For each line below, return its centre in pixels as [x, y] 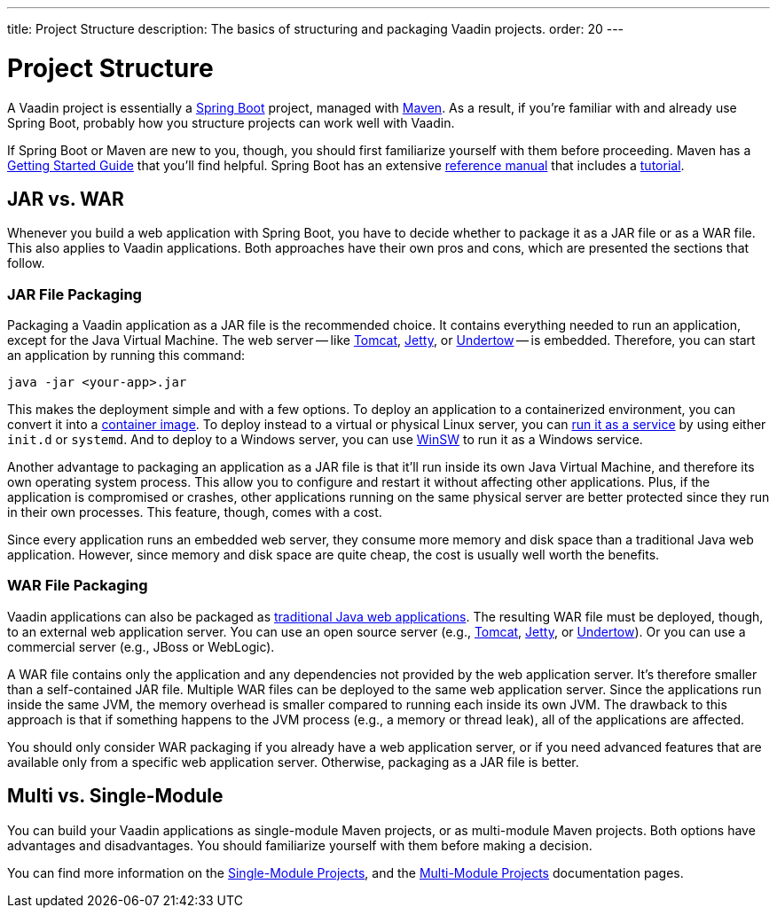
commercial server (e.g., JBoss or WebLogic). [141, 646]
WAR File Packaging [78, 586]
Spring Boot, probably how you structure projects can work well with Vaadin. [231, 122]
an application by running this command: [126, 356]
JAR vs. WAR [66, 199]
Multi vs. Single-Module [115, 796]
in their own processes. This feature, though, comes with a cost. [195, 512]
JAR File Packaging [75, 294]
